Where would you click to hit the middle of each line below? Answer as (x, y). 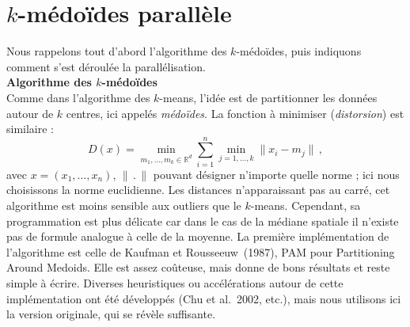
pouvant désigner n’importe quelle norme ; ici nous (276, 174)
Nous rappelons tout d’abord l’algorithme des (117, 51)
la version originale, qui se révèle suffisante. (111, 314)
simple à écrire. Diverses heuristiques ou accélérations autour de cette (175, 282)
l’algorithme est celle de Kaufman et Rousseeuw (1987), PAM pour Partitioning (201, 251)
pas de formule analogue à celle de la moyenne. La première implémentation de (198, 236)
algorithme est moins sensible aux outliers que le (124, 205)
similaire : (30, 129)
